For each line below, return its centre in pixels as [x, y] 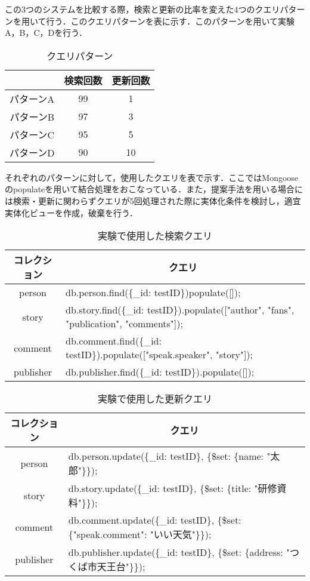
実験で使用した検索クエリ [155, 236]
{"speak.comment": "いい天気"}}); [140, 534]
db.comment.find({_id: [114, 341]
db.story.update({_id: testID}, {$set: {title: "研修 [173, 488]
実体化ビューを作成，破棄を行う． [71, 212]
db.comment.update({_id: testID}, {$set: [155, 520]
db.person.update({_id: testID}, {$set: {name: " [169, 456]
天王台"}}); [121, 567]
